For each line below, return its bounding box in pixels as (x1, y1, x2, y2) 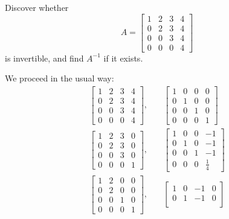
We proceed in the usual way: (5, 72, 114, 84)
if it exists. (103, 51, 143, 64)
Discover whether (5, 1, 69, 13)
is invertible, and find (5, 51, 84, 64)
